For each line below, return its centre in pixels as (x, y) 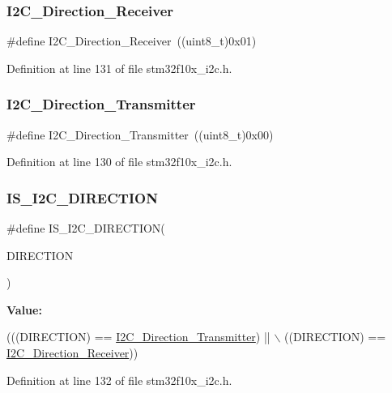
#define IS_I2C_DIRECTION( (86, 228)
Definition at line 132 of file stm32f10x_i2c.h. (119, 380)
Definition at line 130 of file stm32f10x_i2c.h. (119, 162)
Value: (24, 309)
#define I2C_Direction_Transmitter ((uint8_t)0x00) (140, 134)
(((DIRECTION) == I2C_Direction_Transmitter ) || (138, 337)
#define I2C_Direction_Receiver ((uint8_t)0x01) (132, 41)
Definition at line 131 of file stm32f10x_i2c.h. (119, 68)
